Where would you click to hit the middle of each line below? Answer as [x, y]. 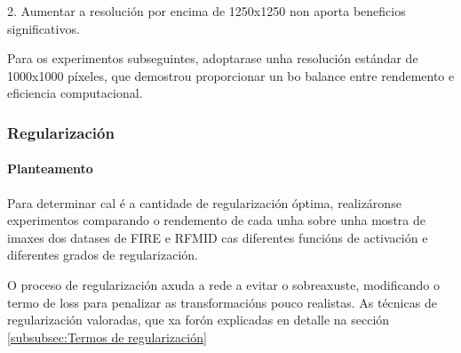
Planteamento [50, 168]
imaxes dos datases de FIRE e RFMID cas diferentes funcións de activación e [218, 237]
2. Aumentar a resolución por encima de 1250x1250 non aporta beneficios [207, 11]
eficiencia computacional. [75, 93]
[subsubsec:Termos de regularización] [107, 337]
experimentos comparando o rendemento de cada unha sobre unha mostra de [216, 220]
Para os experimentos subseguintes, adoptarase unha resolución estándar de [213, 58]
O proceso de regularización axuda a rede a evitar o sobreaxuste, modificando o [223, 284]
